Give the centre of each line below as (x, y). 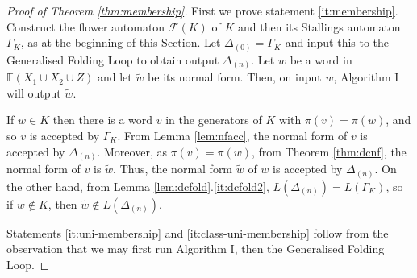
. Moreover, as (132, 151)
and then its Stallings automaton (319, 26)
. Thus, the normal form (173, 169)
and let (115, 77)
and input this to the (337, 42)
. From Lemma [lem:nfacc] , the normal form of (232, 135)
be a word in (321, 59)
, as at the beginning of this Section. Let (121, 42)
